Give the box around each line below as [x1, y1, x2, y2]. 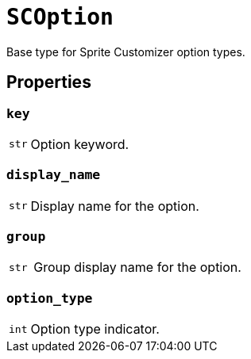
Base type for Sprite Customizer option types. [6, 44, 245, 59]
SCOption [6, 4, 114, 30]
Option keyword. [30, 136, 129, 152]
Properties [6, 72, 91, 93]
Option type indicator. [30, 321, 160, 338]
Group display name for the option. [33, 259, 241, 276]
